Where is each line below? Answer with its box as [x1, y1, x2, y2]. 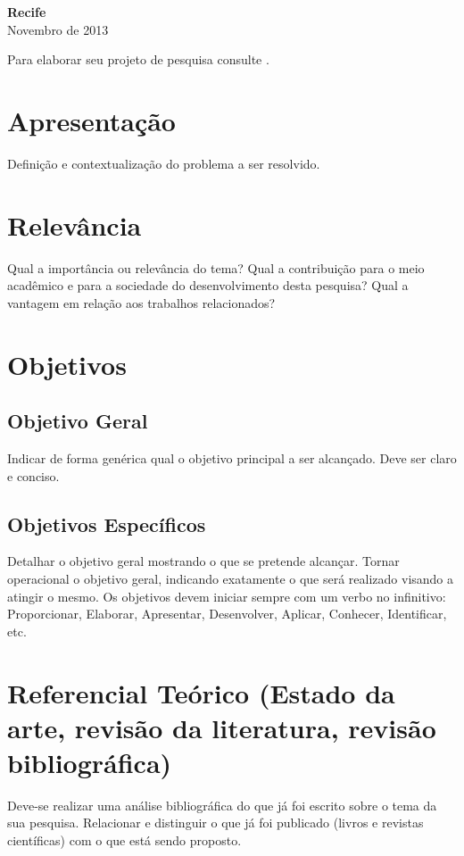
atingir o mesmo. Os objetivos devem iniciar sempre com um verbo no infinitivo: [7, 586, 446, 605]
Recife [7, 3, 46, 21]
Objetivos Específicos [7, 510, 206, 537]
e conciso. [7, 466, 60, 485]
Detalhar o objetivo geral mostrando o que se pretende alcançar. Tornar [7, 552, 400, 570]
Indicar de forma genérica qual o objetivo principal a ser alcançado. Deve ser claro [7, 448, 457, 467]
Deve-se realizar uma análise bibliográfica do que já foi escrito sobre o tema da [7, 795, 437, 814]
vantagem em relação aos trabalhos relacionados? [7, 293, 276, 312]
